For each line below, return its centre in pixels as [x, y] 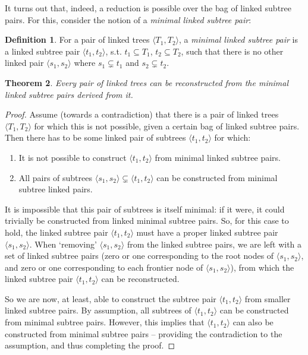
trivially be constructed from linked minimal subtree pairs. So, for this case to [147, 221]
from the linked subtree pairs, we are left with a [214, 244]
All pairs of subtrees [55, 177]
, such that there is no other [232, 51]
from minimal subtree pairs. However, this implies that [105, 322]
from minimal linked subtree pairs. [218, 157]
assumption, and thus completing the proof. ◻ [90, 345]
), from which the [262, 267]
